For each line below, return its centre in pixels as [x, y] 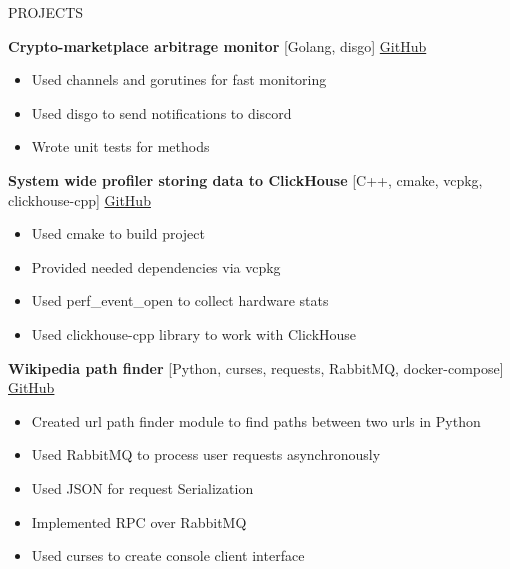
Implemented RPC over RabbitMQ [139, 521]
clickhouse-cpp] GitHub [79, 199]
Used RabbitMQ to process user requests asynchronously [206, 454]
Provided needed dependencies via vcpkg [156, 266]
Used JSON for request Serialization [142, 487]
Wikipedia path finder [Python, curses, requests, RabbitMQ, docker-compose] [256, 367]
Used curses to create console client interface [168, 555]
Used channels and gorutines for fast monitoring [179, 79]
